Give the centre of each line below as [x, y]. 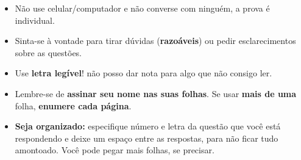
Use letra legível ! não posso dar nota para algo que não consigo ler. [143, 73]
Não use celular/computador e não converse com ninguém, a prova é [142, 8]
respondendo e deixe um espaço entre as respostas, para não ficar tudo [147, 138]
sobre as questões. [48, 52]
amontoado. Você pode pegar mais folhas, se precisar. [115, 150]
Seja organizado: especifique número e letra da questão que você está [148, 126]
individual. [35, 20]
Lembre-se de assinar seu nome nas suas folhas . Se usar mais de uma [156, 93]
